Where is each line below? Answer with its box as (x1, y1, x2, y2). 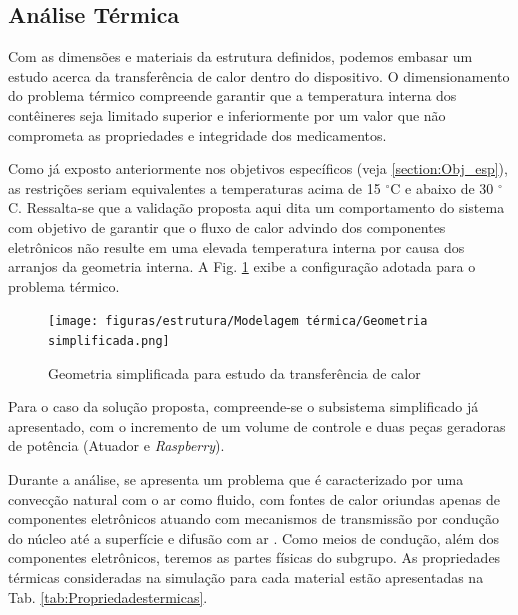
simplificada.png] (48, 333, 170, 348)
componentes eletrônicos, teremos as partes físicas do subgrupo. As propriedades (8, 547, 501, 568)
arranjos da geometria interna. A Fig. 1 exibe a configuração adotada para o (8, 256, 476, 277)
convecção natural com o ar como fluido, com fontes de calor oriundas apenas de (8, 488, 500, 509)
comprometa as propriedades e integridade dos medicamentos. (8, 124, 387, 145)
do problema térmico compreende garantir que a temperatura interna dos (8, 85, 457, 106)
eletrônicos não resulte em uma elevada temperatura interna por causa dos (8, 236, 465, 257)
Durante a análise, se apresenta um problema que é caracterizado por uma (8, 469, 464, 490)
